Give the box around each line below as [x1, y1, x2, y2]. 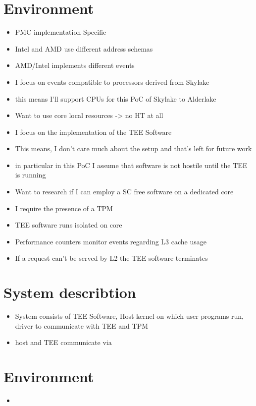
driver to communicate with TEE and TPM [15, 320, 149, 331]
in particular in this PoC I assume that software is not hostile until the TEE [15, 160, 248, 170]
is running [15, 170, 46, 180]
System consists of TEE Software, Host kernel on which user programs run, [15, 311, 244, 321]
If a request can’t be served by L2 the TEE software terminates [15, 253, 208, 263]
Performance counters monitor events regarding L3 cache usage [15, 236, 206, 246]
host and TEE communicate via [15, 337, 112, 348]
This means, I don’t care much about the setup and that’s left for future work [15, 143, 252, 154]
